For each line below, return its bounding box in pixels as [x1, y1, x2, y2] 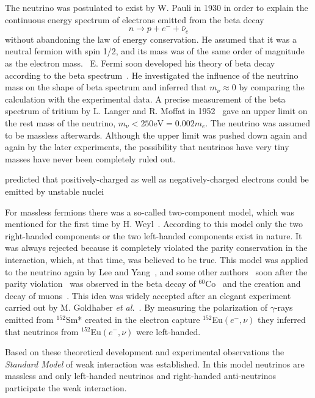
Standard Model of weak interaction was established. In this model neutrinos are [5, 357, 305, 370]
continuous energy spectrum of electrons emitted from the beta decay [5, 13, 264, 26]
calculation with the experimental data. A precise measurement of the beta [5, 92, 286, 105]
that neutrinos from [5, 325, 79, 338]
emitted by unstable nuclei [5, 184, 104, 197]
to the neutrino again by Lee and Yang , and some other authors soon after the [5, 265, 308, 278]
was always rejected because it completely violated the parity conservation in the [5, 241, 308, 254]
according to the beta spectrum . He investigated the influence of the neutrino [5, 68, 299, 81]
